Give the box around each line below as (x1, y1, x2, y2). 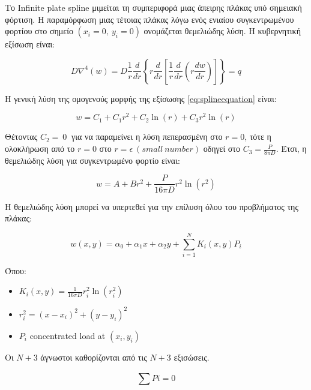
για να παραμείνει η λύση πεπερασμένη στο (71, 130, 223, 143)
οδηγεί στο (203, 142, 240, 155)
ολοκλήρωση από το (5, 142, 75, 155)
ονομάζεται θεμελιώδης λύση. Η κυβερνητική (143, 25, 301, 37)
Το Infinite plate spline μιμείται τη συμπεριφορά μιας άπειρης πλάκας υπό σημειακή (5, 1, 302, 13)
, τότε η (244, 130, 271, 143)
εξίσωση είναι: (5, 38, 55, 50)
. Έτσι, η (276, 142, 307, 155)
